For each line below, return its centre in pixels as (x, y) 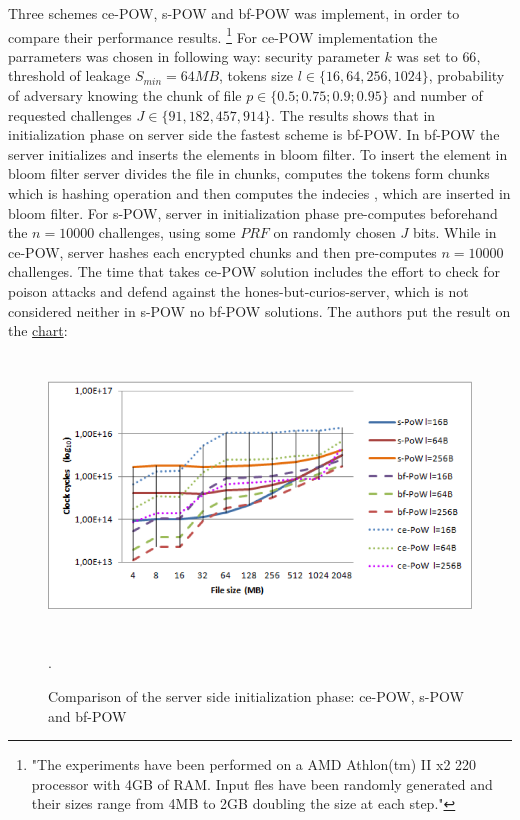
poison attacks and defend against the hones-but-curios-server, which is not (238, 290)
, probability (466, 75)
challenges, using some (167, 232)
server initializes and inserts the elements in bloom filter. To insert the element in (258, 153)
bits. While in (454, 232)
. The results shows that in (353, 114)
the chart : (38, 330)
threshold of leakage (69, 75)
